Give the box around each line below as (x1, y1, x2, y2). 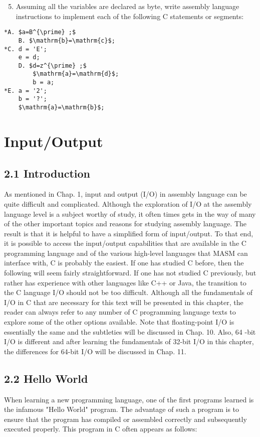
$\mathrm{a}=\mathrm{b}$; (18, 104, 105, 111)
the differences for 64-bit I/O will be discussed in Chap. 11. (4, 346, 186, 356)
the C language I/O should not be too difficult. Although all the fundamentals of (4, 287, 253, 298)
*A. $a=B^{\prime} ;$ (4, 29, 76, 36)
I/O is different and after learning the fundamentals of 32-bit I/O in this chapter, (4, 336, 254, 347)
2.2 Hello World (4, 370, 88, 386)
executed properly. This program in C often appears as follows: (4, 423, 197, 434)
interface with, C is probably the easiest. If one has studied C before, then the (4, 257, 244, 268)
